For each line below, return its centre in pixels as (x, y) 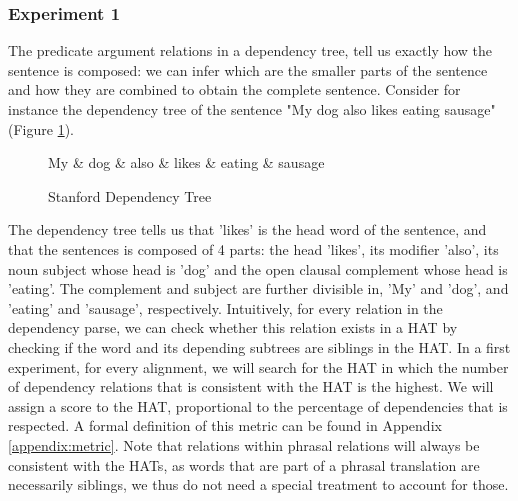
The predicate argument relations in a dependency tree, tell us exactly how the (250, 50)
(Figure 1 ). (41, 128)
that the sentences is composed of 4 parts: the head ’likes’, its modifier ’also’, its (253, 248)
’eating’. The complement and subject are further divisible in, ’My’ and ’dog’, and (258, 288)
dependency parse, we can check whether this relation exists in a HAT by (233, 327)
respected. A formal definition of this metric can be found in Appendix (225, 425)
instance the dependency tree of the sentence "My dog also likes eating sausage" (252, 109)
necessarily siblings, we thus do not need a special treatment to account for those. (258, 484)
